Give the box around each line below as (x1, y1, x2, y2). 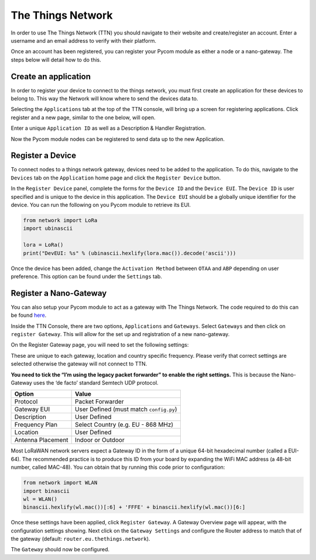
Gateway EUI (14, 405, 50, 413)
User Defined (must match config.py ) (75, 405, 177, 413)
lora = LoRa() (23, 241, 64, 248)
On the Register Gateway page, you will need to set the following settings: (11, 341, 189, 348)
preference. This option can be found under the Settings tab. (11, 272, 162, 280)
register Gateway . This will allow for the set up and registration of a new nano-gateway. (11, 331, 230, 338)
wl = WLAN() (23, 496, 58, 502)
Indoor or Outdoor (75, 436, 125, 444)
